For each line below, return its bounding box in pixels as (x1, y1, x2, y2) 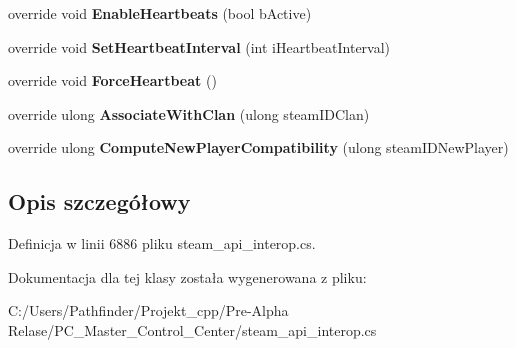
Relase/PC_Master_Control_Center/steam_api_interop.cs (8, 319, 377, 340)
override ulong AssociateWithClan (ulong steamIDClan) (8, 103, 370, 124)
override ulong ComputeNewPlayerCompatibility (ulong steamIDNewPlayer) (8, 137, 509, 158)
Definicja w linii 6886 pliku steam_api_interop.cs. (8, 233, 316, 254)
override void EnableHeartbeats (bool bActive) (8, 3, 312, 23)
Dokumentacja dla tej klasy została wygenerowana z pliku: (8, 266, 367, 287)
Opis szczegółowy (8, 186, 191, 217)
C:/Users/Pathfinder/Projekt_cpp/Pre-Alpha (8, 300, 289, 321)
